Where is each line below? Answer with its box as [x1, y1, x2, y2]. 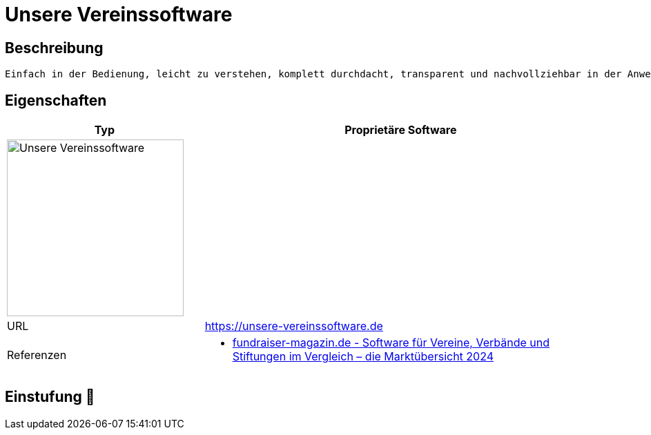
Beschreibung [5, 39, 104, 57]
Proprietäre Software [344, 123, 457, 137]
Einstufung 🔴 [5, 388, 95, 406]
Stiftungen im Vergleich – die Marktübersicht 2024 [232, 349, 494, 364]
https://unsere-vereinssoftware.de [204, 319, 383, 333]
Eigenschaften [5, 91, 107, 109]
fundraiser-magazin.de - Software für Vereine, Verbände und [232, 336, 550, 350]
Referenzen [7, 348, 67, 362]
